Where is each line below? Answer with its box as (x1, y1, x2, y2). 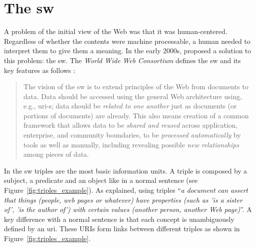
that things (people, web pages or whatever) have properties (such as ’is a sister (4, 194, 243, 205)
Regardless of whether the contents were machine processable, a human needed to (4, 35, 251, 46)
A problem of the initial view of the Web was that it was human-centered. (4, 26, 227, 36)
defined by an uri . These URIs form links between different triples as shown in (4, 223, 240, 234)
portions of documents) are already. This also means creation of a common (23, 110, 249, 120)
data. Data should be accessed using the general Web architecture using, (23, 91, 242, 101)
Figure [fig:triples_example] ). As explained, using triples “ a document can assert (4, 185, 248, 195)
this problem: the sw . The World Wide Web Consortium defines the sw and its (4, 55, 241, 65)
